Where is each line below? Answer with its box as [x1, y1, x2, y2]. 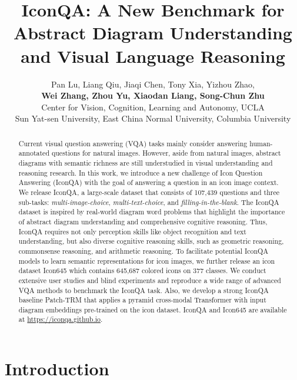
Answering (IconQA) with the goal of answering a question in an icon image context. [18, 177, 279, 187]
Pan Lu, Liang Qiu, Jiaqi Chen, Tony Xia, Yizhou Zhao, [51, 78, 255, 90]
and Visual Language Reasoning [21, 43, 285, 68]
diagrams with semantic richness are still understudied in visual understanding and [18, 157, 273, 167]
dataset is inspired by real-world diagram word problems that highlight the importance [18, 207, 285, 217]
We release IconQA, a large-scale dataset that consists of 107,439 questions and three [18, 187, 279, 197]
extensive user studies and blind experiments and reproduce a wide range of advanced [18, 275, 281, 285]
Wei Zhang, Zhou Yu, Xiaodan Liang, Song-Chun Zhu [41, 89, 265, 102]
